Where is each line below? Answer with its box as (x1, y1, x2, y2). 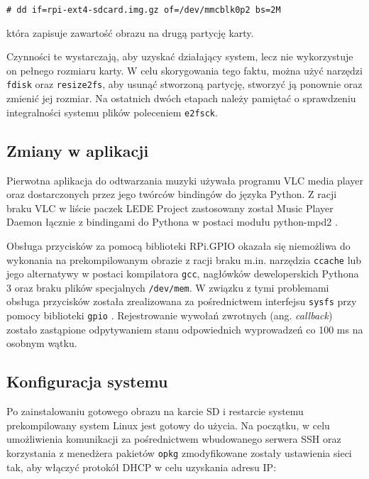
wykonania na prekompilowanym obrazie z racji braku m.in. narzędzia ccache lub (6, 252, 362, 267)
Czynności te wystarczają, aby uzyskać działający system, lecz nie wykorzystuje (6, 49, 353, 64)
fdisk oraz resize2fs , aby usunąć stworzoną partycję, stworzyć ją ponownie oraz (6, 77, 363, 92)
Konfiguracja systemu (6, 370, 168, 392)
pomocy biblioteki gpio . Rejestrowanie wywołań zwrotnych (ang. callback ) (6, 308, 333, 323)
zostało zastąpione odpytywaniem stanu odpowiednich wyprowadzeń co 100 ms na (6, 321, 363, 336)
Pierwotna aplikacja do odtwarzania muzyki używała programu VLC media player (6, 172, 364, 187)
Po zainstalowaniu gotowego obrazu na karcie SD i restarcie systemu (6, 404, 304, 419)
